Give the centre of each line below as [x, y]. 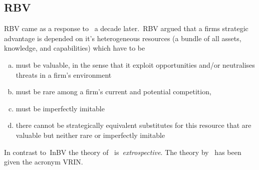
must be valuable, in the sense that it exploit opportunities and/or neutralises [135, 64]
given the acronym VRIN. [44, 162]
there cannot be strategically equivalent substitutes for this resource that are [134, 125]
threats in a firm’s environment [64, 74]
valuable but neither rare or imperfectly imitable [90, 135]
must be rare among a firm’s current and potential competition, [113, 92]
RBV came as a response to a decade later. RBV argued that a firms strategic [126, 28]
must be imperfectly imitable [60, 108]
